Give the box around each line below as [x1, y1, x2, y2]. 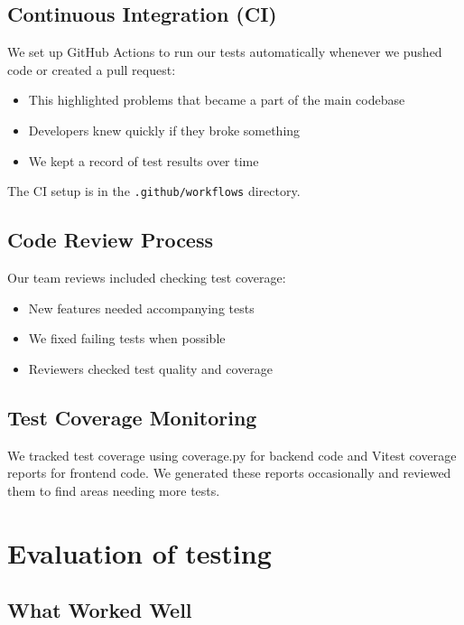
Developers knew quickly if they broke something [28, 120, 301, 139]
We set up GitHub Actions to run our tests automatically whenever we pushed [7, 42, 442, 61]
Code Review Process [7, 226, 213, 254]
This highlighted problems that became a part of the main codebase [28, 90, 405, 109]
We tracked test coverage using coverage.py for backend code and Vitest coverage [7, 445, 457, 464]
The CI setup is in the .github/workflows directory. [7, 182, 301, 201]
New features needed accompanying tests [28, 298, 255, 317]
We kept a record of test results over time [28, 151, 259, 170]
